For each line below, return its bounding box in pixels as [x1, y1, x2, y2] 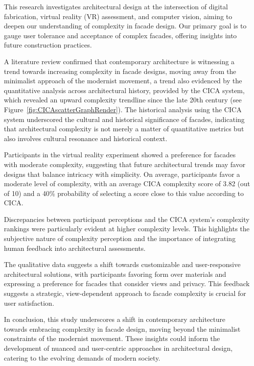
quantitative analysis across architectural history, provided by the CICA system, [4, 85, 245, 95]
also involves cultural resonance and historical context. [4, 133, 167, 143]
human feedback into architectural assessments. [4, 243, 146, 253]
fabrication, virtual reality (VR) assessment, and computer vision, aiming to [4, 11, 232, 21]
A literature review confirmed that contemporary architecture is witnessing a [4, 56, 235, 66]
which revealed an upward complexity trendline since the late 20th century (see [4, 95, 242, 105]
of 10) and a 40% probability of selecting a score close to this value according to [4, 188, 244, 198]
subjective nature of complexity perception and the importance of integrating [4, 233, 236, 244]
